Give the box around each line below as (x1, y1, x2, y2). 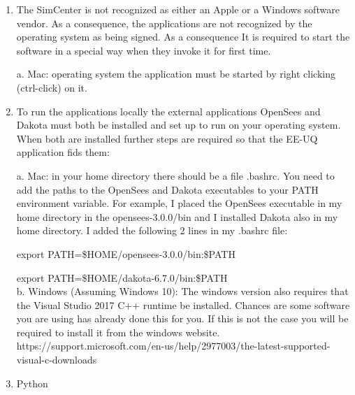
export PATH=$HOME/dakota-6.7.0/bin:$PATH (16, 270, 228, 285)
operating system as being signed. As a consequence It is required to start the (16, 29, 350, 44)
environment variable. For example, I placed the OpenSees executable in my (16, 196, 342, 210)
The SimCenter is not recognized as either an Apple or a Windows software (16, 2, 340, 16)
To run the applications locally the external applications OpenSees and (16, 103, 321, 118)
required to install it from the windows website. (16, 324, 220, 339)
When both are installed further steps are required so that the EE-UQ (16, 131, 318, 145)
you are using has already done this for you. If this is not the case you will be (16, 311, 349, 326)
